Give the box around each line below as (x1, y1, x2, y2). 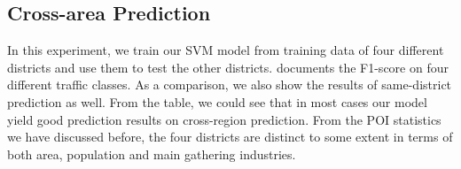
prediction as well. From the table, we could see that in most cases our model (7, 92, 427, 111)
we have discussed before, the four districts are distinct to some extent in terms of (7, 127, 453, 146)
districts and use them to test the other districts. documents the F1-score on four (7, 58, 449, 76)
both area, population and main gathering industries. (7, 144, 296, 163)
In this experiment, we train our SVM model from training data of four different (7, 41, 444, 59)
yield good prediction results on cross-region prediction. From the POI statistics (7, 110, 441, 128)
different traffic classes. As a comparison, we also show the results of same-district (7, 75, 452, 94)
